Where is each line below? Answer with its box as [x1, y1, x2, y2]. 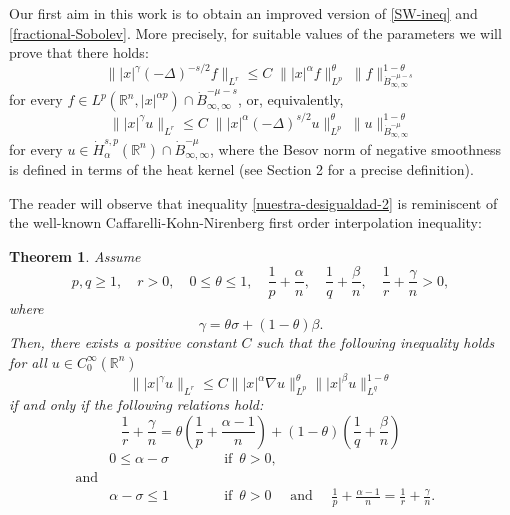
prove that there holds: [9, 42, 149, 63]
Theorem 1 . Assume [9, 245, 141, 266]
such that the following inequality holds [256, 332, 495, 353]
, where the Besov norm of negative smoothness [209, 138, 501, 159]
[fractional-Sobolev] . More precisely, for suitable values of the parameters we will [9, 22, 502, 43]
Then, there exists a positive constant [9, 332, 237, 353]
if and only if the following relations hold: [9, 394, 264, 414]
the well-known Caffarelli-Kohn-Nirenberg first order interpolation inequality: [9, 212, 482, 233]
